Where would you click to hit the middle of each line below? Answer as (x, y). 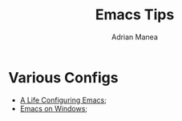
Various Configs (63, 77)
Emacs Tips (135, 15)
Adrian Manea (135, 37)
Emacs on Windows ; (54, 108)
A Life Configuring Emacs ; (63, 100)
